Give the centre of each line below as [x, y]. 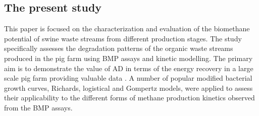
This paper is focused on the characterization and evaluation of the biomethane [127, 28]
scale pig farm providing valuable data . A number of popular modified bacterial [128, 78]
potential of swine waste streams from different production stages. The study [123, 38]
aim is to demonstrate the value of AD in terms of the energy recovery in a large [129, 68]
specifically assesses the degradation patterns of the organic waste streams [119, 48]
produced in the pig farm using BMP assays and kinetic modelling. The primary [128, 58]
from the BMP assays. [38, 107]
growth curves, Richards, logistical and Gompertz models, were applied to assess [128, 88]
